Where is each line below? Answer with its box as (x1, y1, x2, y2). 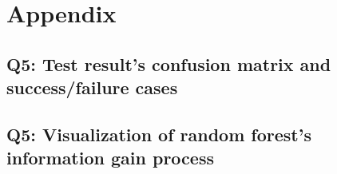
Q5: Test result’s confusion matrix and (6, 51, 331, 76)
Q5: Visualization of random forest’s (6, 121, 311, 146)
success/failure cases (6, 75, 178, 100)
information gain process (6, 145, 214, 170)
